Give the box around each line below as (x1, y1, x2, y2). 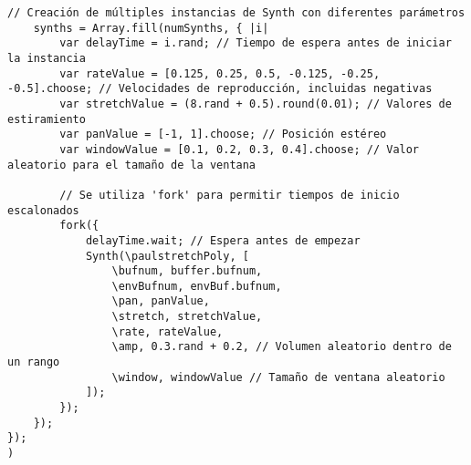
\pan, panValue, (111, 294, 210, 308)
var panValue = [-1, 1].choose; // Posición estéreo (59, 128, 387, 141)
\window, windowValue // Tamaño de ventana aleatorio (111, 370, 445, 384)
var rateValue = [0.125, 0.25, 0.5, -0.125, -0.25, (59, 67, 381, 80)
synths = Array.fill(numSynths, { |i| (33, 21, 269, 35)
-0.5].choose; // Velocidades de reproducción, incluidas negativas (7, 82, 433, 96)
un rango (7, 356, 60, 369)
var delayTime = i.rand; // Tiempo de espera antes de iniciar (59, 36, 452, 50)
